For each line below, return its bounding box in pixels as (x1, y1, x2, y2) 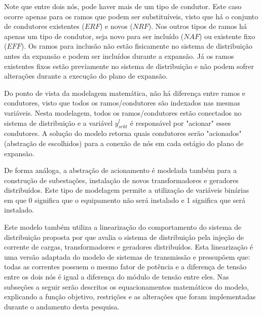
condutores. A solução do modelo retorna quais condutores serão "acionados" (4, 128, 242, 138)
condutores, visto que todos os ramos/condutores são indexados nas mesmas (4, 97, 241, 108)
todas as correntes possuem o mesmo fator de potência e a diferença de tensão (4, 261, 247, 272)
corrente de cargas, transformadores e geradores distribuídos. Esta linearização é (4, 241, 253, 252)
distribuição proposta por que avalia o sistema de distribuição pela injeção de (4, 231, 244, 242)
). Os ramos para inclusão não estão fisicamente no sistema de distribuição (21, 41, 252, 51)
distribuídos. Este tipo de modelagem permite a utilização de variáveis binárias (4, 185, 249, 195)
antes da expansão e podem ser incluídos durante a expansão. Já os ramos (4, 50, 234, 61)
